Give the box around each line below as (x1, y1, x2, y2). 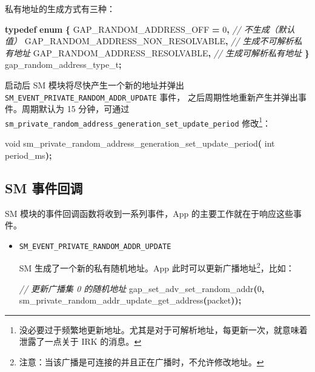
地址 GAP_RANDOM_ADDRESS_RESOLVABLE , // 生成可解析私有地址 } (13, 46, 310, 59)
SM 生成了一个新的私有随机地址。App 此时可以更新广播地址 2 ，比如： (19, 260, 294, 274)
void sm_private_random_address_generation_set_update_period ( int (5, 137, 275, 150)
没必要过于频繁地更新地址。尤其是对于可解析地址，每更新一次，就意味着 (19, 323, 308, 336)
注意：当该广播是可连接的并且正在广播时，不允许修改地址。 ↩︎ (19, 355, 264, 368)
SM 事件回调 (5, 178, 83, 197)
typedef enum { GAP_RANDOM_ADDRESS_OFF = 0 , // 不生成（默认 (5, 22, 295, 35)
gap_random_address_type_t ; (5, 58, 122, 71)
